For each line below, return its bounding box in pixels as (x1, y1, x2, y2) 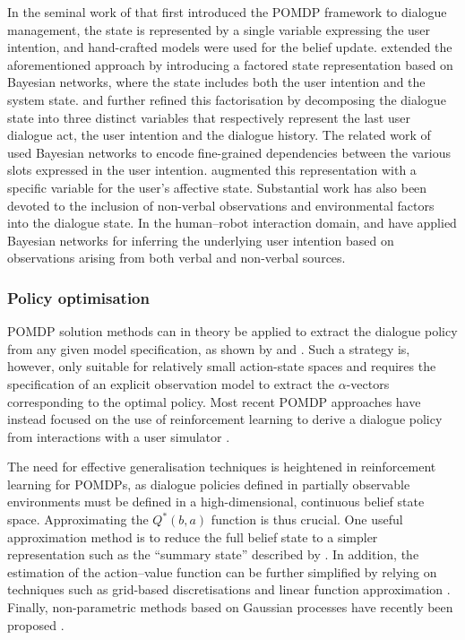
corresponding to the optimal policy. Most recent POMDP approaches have (7, 392, 421, 411)
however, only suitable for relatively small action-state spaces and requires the (7, 357, 436, 376)
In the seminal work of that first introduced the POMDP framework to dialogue (7, 3, 447, 21)
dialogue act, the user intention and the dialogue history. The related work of (7, 125, 431, 144)
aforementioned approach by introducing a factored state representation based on (7, 55, 453, 74)
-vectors (346, 374, 390, 393)
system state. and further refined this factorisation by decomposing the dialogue (7, 90, 446, 108)
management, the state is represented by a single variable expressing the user (7, 20, 431, 39)
